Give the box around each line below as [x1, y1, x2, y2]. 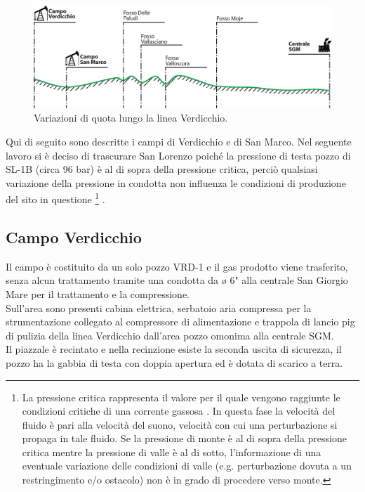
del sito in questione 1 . [6, 190, 105, 206]
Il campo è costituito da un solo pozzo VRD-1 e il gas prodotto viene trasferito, [6, 259, 348, 273]
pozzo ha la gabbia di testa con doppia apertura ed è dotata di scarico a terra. [6, 355, 343, 370]
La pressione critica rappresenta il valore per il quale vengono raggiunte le [22, 389, 340, 404]
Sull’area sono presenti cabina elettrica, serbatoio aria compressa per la [6, 300, 312, 315]
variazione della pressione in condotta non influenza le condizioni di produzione [6, 175, 346, 190]
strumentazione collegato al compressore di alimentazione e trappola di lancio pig [6, 314, 355, 329]
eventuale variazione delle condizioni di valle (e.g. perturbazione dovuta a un [22, 458, 352, 473]
